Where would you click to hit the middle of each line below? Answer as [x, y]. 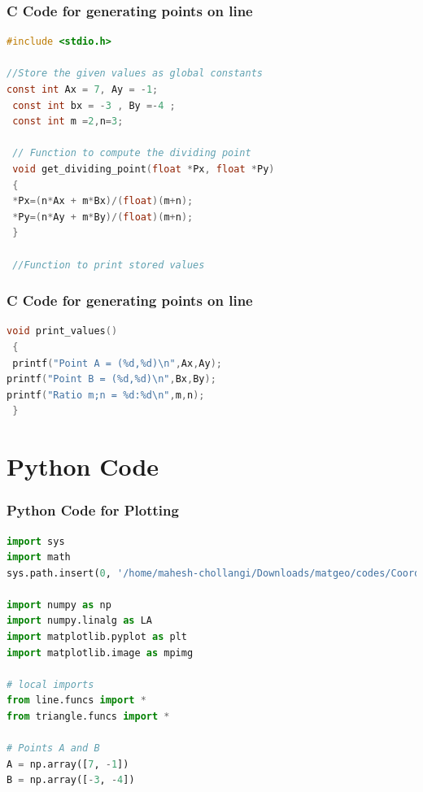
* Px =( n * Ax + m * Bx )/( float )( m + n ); [103, 201]
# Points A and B [53, 748]
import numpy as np [59, 605]
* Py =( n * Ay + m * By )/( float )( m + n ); [103, 217]
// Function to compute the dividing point [132, 153]
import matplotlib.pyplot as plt [97, 637]
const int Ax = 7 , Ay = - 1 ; [83, 89]
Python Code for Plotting [93, 510]
